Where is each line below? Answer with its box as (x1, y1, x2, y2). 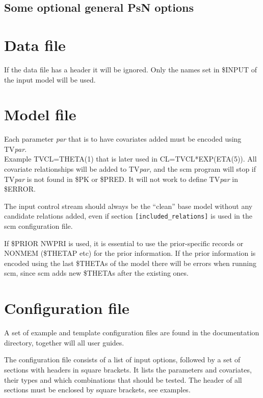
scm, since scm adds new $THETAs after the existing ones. (4, 268, 189, 278)
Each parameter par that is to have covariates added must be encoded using (4, 134, 242, 144)
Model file (4, 104, 76, 125)
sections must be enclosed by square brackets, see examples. (4, 384, 191, 395)
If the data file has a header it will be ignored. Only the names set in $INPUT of (4, 64, 257, 74)
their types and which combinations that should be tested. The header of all (4, 374, 242, 385)
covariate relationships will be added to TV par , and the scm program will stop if (4, 164, 256, 174)
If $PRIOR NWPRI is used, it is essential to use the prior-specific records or (4, 237, 244, 248)
